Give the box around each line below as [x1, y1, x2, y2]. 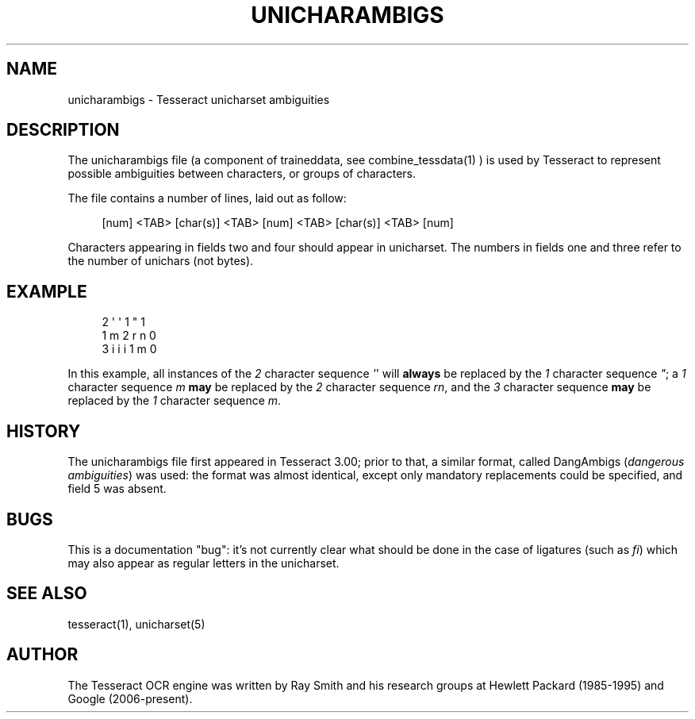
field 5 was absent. [67, 482, 167, 496]
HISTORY [6, 421, 81, 441]
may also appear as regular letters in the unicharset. [67, 556, 340, 570]
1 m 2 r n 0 [102, 329, 156, 343]
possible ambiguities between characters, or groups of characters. [67, 167, 417, 181]
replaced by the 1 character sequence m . [67, 394, 282, 408]
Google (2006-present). [67, 691, 193, 706]
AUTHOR [6, 644, 79, 665]
